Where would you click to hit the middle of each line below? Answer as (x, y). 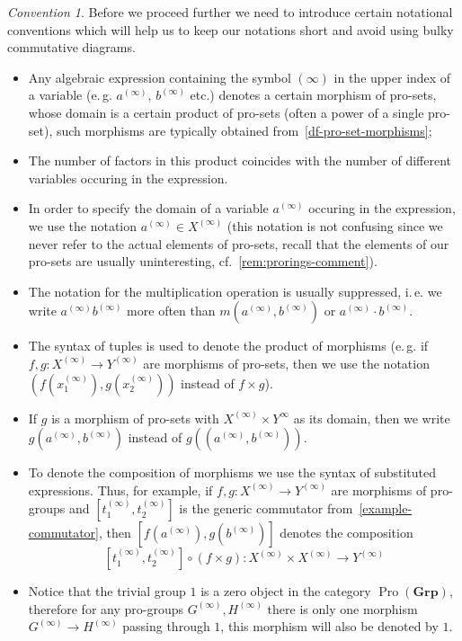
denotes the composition (346, 533)
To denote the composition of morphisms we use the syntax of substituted (232, 472)
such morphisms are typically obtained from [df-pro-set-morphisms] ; (244, 130)
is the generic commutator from (266, 508)
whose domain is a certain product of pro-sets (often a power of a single (226, 112)
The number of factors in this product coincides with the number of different (240, 160)
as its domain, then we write (372, 418)
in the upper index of (392, 77)
